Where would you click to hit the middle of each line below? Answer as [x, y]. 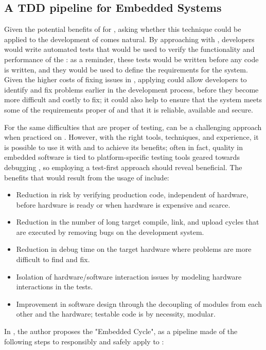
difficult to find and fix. [53, 259]
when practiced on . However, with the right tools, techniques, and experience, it [131, 137]
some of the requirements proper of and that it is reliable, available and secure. [129, 109]
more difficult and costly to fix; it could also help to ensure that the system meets [133, 99]
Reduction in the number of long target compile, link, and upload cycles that [138, 222]
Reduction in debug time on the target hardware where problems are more [134, 249]
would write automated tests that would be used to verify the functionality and [129, 49]
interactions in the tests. [55, 287]
